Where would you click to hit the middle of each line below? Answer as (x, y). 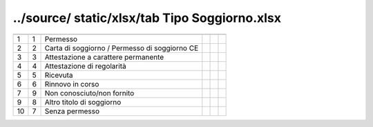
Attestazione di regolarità (86, 66)
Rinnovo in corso (72, 84)
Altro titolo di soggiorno (83, 102)
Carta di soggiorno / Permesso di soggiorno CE (122, 48)
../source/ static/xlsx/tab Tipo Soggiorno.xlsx (147, 18)
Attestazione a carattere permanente (104, 57)
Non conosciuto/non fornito (89, 93)
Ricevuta (59, 75)
